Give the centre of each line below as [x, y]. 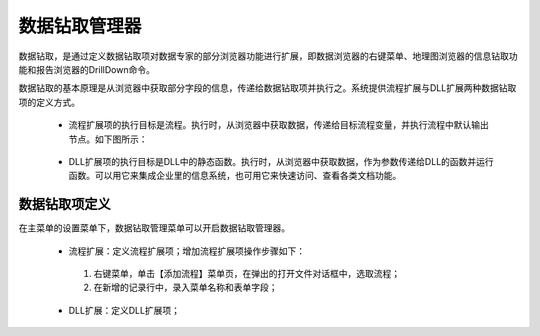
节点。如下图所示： [108, 139]
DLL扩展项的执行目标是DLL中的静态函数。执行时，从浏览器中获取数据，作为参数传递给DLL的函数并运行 [281, 161]
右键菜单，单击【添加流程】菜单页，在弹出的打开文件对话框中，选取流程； [246, 273]
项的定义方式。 [49, 102]
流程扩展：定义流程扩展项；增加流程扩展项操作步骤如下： [186, 251]
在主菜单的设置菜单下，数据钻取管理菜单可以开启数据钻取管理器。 [154, 228]
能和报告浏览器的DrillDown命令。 [86, 69]
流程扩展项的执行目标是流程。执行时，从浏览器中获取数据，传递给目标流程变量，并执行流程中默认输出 [278, 125]
